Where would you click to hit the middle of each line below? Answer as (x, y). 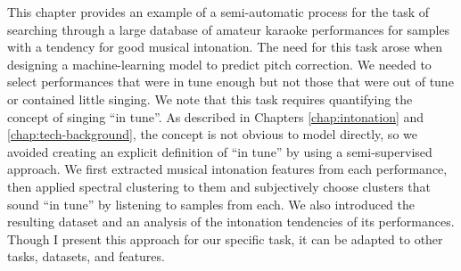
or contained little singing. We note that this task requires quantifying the (210, 99)
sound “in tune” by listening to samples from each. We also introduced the (211, 204)
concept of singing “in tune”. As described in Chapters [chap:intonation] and (216, 116)
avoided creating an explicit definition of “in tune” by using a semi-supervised (220, 151)
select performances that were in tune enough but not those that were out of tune (230, 82)
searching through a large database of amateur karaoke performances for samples (229, 29)
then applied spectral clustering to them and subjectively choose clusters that (219, 186)
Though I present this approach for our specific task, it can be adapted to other (225, 238)
